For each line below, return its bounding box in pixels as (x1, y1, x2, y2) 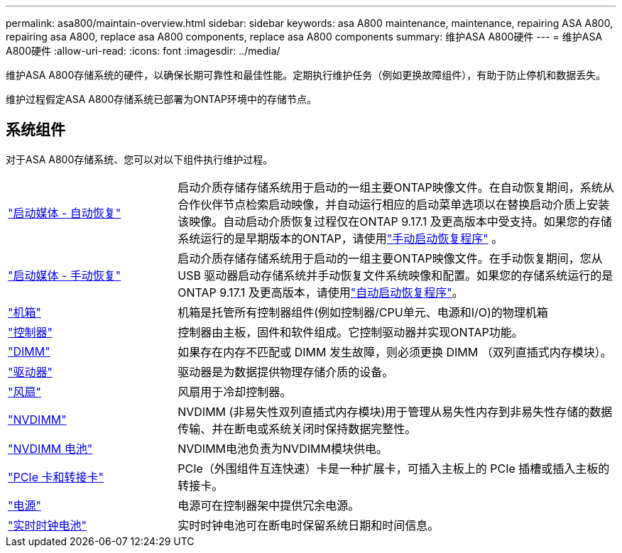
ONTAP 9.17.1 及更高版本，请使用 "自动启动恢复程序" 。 (178, 285, 464, 300)
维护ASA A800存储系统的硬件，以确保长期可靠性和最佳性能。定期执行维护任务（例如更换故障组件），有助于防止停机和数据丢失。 (6, 69, 606, 81)
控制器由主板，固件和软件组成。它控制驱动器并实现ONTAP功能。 (178, 324, 523, 339)
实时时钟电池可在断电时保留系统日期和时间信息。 (178, 518, 440, 532)
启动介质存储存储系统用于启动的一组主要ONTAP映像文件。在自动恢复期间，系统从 (178, 180, 614, 195)
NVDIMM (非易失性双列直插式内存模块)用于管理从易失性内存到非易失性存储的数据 (178, 404, 613, 419)
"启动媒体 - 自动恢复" (8, 205, 121, 220)
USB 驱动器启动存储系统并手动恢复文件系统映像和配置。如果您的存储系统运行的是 (178, 268, 613, 283)
